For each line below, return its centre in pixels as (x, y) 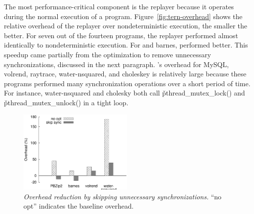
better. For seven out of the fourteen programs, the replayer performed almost (121, 35)
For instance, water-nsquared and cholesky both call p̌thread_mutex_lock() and (125, 93)
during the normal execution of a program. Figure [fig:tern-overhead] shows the (123, 16)
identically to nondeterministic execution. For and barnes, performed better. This (126, 45)
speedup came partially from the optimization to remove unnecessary (108, 54)
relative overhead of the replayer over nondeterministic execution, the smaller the (126, 26)
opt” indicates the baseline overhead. (79, 206)
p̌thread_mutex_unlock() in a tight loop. (66, 102)
